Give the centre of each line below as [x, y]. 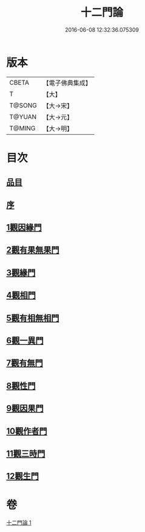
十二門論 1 [19, 523]
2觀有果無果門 [33, 250]
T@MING [22, 128]
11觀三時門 [26, 454]
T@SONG [23, 105]
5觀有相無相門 [33, 318]
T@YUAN [23, 116]
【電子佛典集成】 [67, 83]
